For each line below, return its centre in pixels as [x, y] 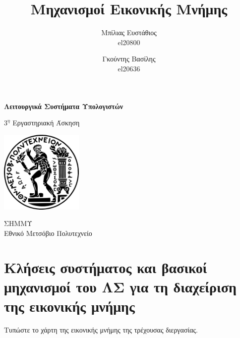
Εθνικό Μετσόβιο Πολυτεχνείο [48, 233]
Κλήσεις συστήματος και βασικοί [106, 267]
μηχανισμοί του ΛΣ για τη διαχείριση [120, 287]
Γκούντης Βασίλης [129, 59]
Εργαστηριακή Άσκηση [46, 123]
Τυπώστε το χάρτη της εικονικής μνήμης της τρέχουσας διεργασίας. [101, 330]
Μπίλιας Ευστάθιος [129, 32]
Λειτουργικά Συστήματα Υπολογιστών [64, 106]
